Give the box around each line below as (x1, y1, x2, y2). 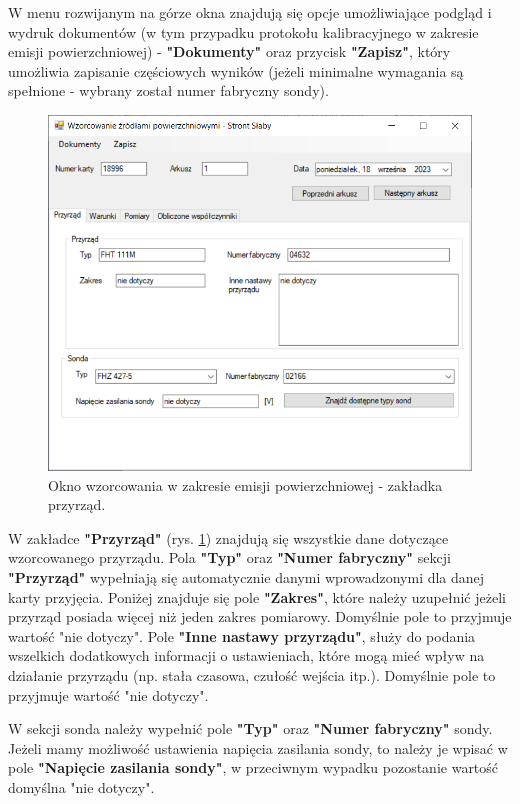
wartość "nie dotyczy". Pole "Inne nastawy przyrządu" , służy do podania (8, 625, 476, 646)
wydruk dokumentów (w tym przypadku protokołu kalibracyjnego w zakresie (8, 21, 479, 42)
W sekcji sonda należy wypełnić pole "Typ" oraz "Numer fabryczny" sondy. (8, 718, 493, 739)
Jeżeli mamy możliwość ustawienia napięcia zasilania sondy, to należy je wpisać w (8, 737, 508, 758)
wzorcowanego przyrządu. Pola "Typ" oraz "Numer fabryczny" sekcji (8, 547, 451, 568)
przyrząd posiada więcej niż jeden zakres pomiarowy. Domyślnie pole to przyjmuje (8, 606, 512, 627)
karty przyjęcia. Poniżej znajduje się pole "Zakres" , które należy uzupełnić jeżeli (8, 586, 506, 607)
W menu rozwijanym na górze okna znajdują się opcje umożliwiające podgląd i (8, 2, 492, 22)
